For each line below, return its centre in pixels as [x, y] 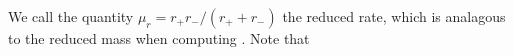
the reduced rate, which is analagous [394, 16]
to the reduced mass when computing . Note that [159, 38]
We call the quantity [71, 16]
